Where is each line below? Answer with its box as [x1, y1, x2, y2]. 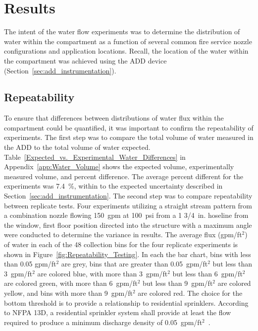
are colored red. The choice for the [138, 287, 243, 298]
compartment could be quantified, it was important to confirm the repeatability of [4, 122, 254, 132]
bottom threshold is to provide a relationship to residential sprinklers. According [4, 297, 249, 308]
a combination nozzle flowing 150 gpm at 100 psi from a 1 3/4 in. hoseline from [4, 210, 249, 220]
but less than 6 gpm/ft [172, 268, 243, 278]
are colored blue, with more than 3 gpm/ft [37, 268, 168, 278]
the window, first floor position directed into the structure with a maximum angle [4, 219, 252, 230]
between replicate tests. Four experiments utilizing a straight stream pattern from [4, 200, 252, 210]
